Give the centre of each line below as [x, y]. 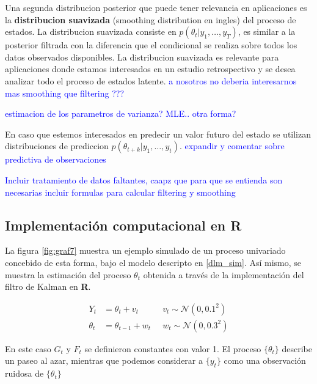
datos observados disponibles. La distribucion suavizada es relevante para [142, 57]
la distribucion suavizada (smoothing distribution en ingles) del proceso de [151, 19]
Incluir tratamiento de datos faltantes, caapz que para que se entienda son [144, 179]
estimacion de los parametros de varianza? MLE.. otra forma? [121, 113]
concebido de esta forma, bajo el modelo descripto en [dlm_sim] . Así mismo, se [153, 262]
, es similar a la [267, 31]
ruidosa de [24, 373]
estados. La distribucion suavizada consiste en [91, 31]
